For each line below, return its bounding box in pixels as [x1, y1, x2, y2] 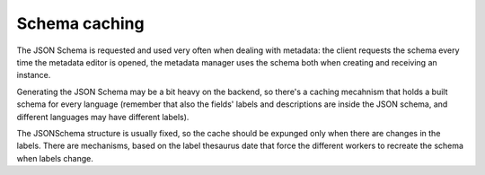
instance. [16, 70, 51, 81]
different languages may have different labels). [16, 111, 190, 122]
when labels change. [16, 153, 94, 163]
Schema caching [16, 13, 145, 33]
